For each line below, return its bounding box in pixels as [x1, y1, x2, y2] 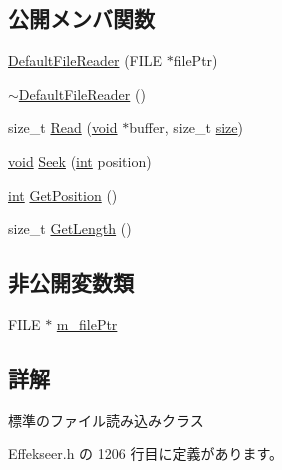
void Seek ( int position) [8, 150, 152, 171]
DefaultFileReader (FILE [8, 50, 163, 71]
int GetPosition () [8, 184, 118, 205]
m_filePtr [56, 313, 118, 334]
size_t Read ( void [8, 117, 118, 138]
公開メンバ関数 [8, 3, 155, 34]
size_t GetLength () [8, 218, 132, 239]
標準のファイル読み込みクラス [8, 409, 204, 430]
